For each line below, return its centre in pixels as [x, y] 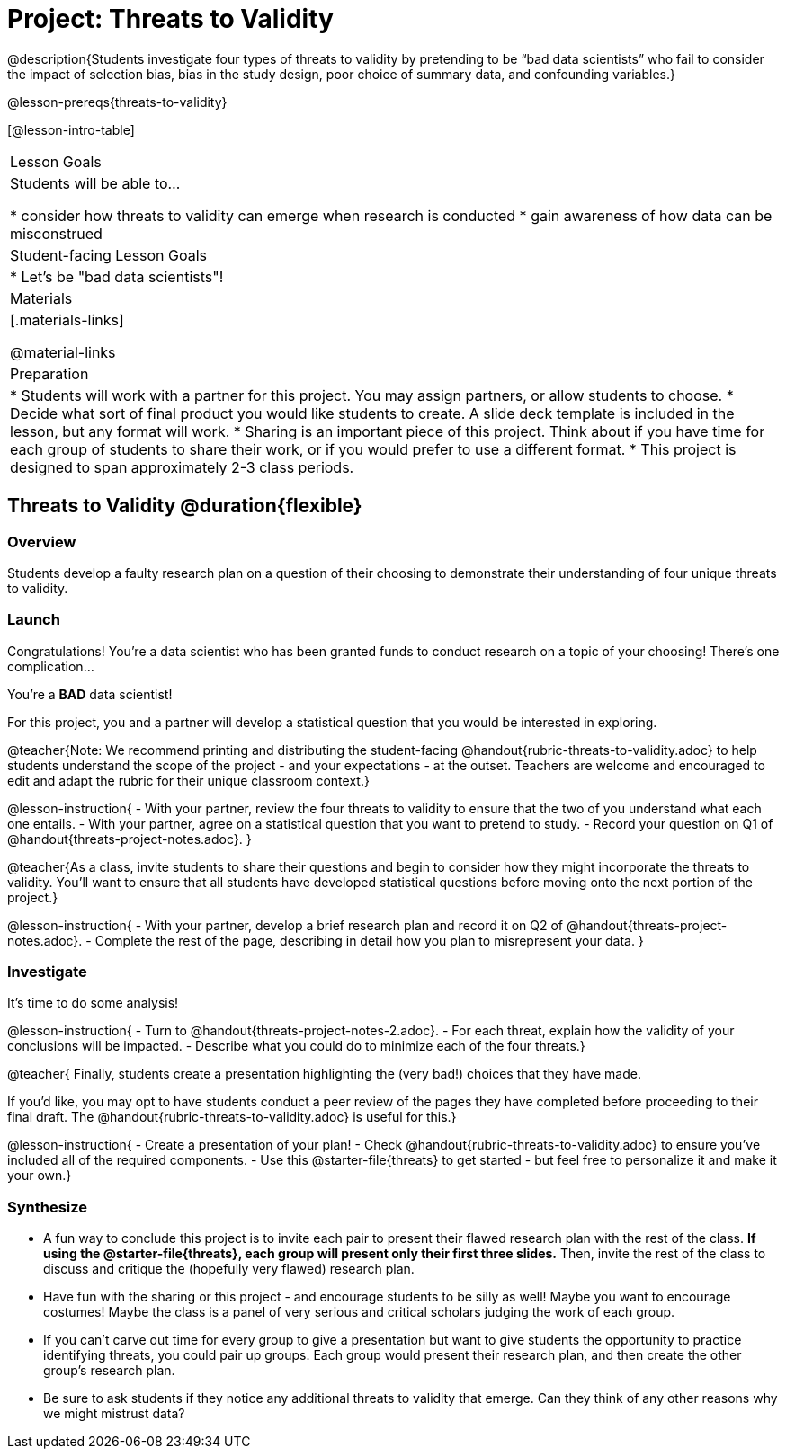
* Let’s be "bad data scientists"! [117, 276]
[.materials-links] [67, 320]
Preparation [49, 373]
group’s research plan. [109, 1371]
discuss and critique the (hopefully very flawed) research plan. [229, 1269]
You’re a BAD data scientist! [90, 694]
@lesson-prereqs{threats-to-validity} [117, 102]
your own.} [40, 1176]
